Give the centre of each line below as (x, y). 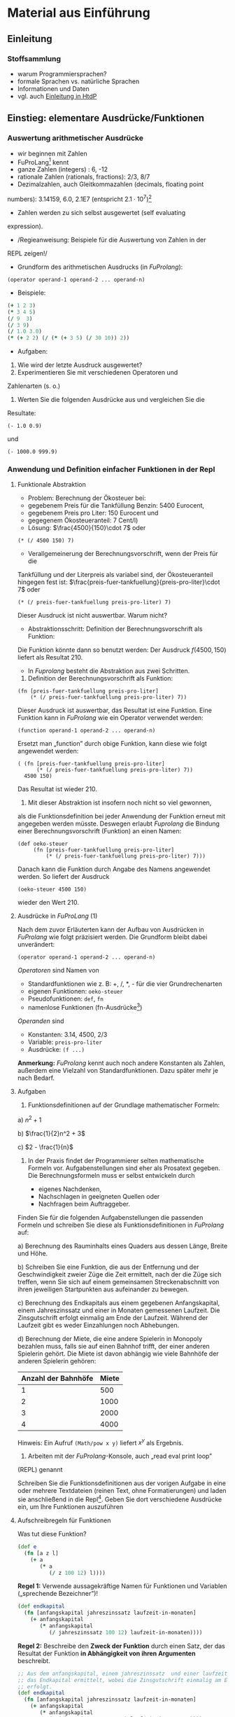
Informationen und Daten (53, 88)
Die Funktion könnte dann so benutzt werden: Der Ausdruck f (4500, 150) (122, 650)
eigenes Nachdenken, (70, 1189)
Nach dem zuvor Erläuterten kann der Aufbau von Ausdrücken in (111, 930)
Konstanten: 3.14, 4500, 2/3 (67, 1035)
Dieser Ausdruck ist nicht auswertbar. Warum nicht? (92, 616)
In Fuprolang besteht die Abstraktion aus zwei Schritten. (109, 671)
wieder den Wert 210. (48, 903)
